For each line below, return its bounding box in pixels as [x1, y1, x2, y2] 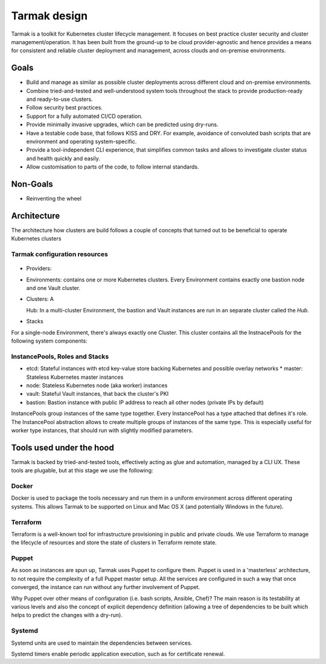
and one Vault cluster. [26, 285, 81, 292]
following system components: [11, 337, 88, 344]
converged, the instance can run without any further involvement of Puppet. [11, 584, 200, 591]
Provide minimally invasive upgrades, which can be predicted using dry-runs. [26, 121, 219, 128]
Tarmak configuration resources [11, 250, 108, 259]
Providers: [26, 265, 52, 272]
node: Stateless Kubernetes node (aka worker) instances [26, 381, 168, 389]
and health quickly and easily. [26, 155, 100, 162]
